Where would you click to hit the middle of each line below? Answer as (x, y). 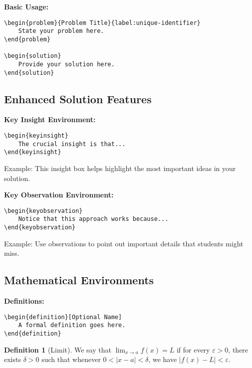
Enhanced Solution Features (78, 98)
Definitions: (24, 301)
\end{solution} (29, 73)
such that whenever (71, 359)
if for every (193, 349)
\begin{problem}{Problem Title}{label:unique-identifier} (102, 23)
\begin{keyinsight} (36, 135)
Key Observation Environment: (59, 195)
